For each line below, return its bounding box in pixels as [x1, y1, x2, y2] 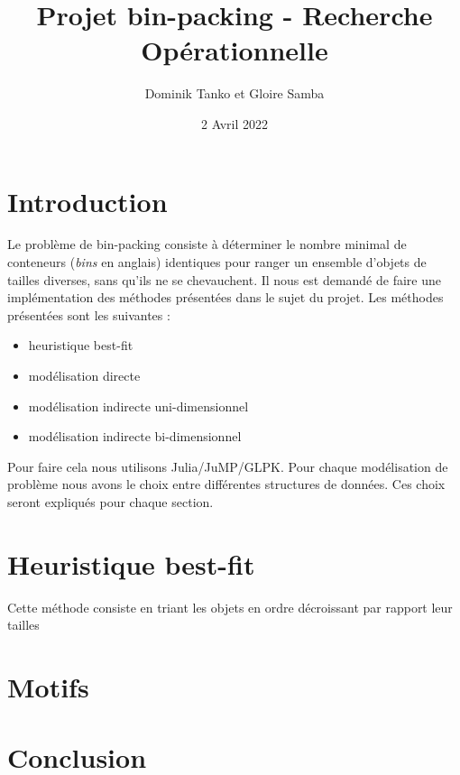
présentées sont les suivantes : [7, 305, 170, 324]
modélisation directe [28, 366, 141, 384]
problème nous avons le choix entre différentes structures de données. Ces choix [7, 475, 446, 494]
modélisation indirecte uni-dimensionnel [28, 396, 249, 415]
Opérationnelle [141, 32, 328, 69]
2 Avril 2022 [201, 114, 268, 133]
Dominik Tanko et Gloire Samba [144, 84, 325, 103]
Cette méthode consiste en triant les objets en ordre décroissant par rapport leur [7, 597, 453, 616]
